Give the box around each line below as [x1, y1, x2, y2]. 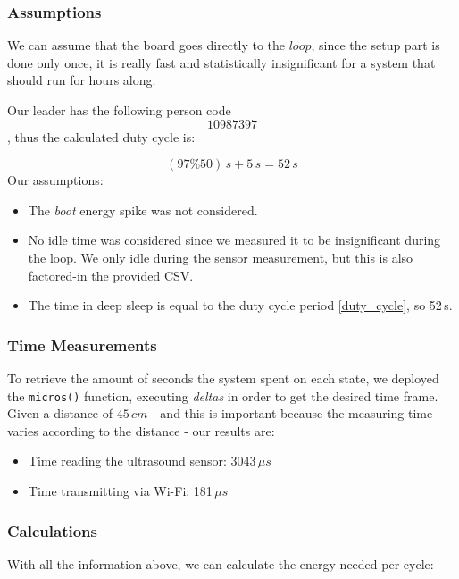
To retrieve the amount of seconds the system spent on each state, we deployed [7, 368, 439, 387]
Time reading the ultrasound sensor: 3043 [28, 451, 256, 470]
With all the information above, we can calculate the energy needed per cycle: [7, 554, 434, 573]
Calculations [7, 519, 97, 541]
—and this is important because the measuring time [147, 404, 433, 423]
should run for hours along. [7, 71, 156, 89]
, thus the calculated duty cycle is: [7, 127, 196, 146]
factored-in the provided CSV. [28, 265, 194, 284]
